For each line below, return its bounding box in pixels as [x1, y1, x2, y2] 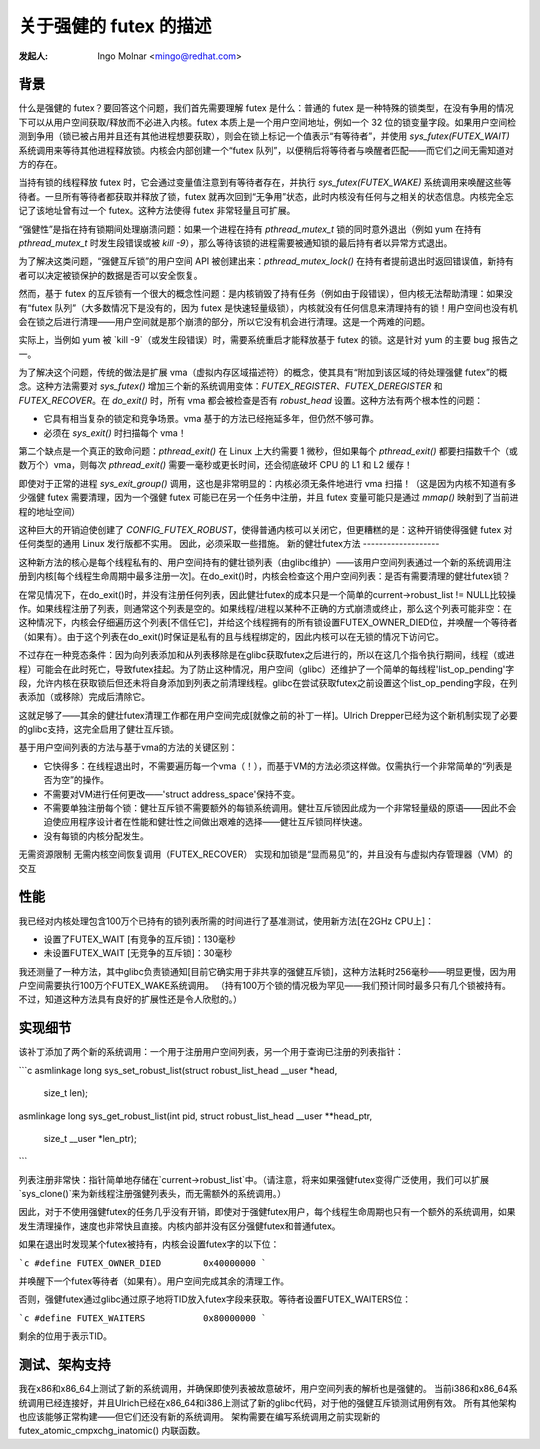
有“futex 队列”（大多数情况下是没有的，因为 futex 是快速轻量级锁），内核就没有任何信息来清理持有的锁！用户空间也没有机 [18, 301, 518, 314]
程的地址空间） [18, 505, 80, 517]
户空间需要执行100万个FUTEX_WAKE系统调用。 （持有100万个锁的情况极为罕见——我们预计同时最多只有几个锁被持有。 [18, 980, 512, 992]
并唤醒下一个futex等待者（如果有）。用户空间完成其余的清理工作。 [18, 1275, 290, 1287]
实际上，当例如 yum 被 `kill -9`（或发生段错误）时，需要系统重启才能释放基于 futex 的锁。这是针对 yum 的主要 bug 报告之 [18, 334, 519, 346]
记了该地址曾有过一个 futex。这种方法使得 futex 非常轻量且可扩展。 [18, 205, 296, 217]
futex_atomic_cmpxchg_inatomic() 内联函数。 [18, 1425, 206, 1437]
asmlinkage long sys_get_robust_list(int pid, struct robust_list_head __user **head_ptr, [18, 1110, 373, 1122]
